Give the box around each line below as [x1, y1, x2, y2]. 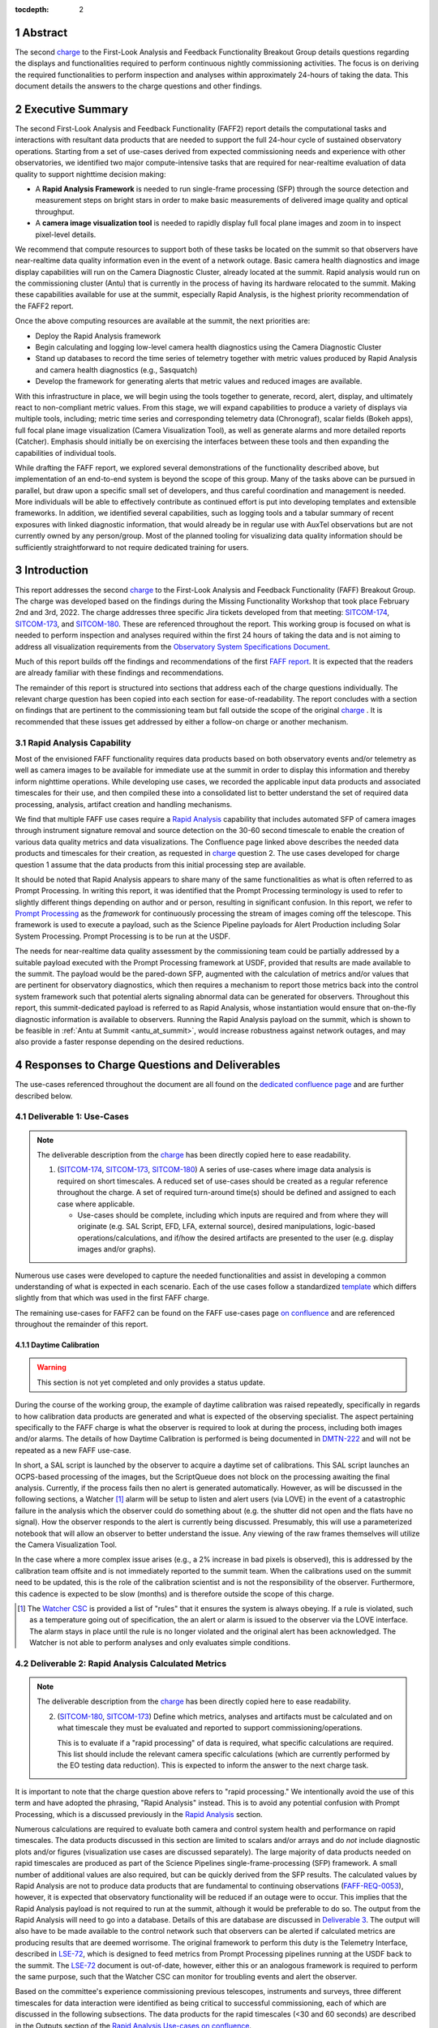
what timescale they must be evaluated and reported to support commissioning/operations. [57, 1723, 363, 1733]
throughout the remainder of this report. [15, 1319, 148, 1330]
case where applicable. [57, 1199, 135, 1209]
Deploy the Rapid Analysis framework [35, 331, 161, 341]
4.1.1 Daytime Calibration [15, 1340, 100, 1350]
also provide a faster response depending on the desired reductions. [15, 1037, 245, 1046]
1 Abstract [15, 25, 68, 40]
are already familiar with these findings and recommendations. [15, 668, 225, 677]
